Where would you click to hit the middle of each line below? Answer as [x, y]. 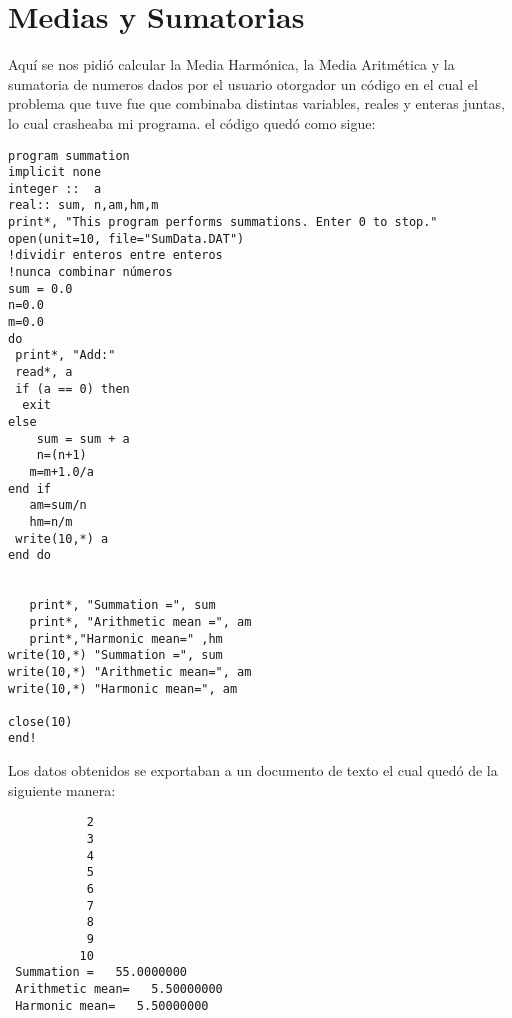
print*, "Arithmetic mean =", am [140, 621]
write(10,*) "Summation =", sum [115, 655]
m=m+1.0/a [61, 471]
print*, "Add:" [65, 355]
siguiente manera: [62, 789]
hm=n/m [51, 521]
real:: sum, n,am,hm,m [83, 205]
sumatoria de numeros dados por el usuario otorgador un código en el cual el [243, 83]
